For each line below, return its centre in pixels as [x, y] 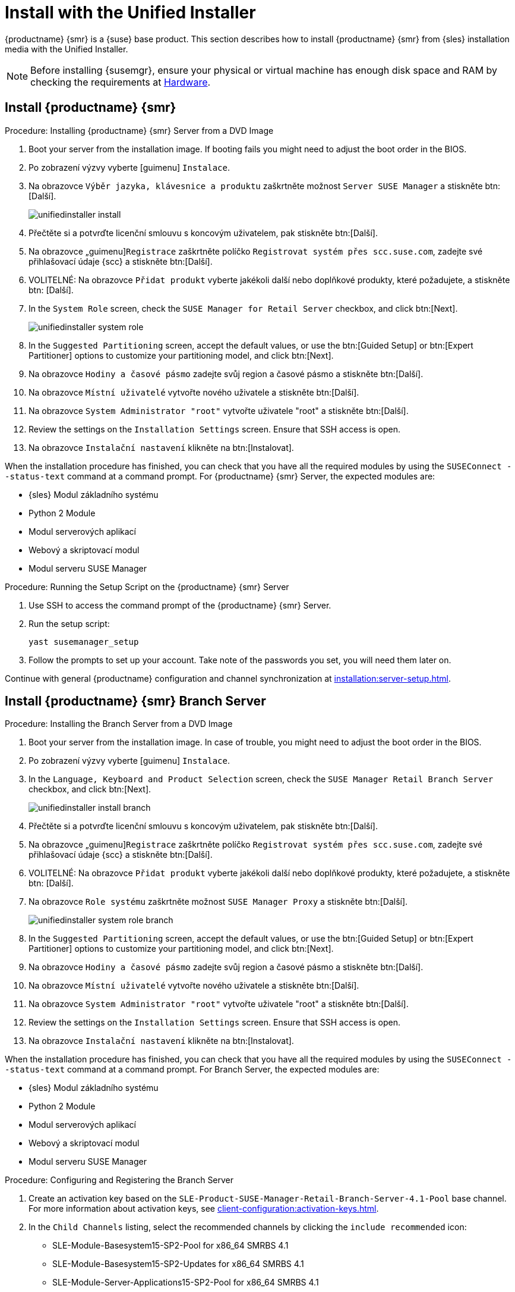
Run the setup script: [69, 623]
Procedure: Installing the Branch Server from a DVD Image [119, 724]
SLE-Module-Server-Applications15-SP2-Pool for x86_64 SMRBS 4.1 [186, 1282]
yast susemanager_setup [84, 642]
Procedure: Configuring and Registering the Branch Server [119, 1180]
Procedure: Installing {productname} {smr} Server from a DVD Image [139, 130]
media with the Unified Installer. [67, 49]
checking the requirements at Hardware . [121, 82]
